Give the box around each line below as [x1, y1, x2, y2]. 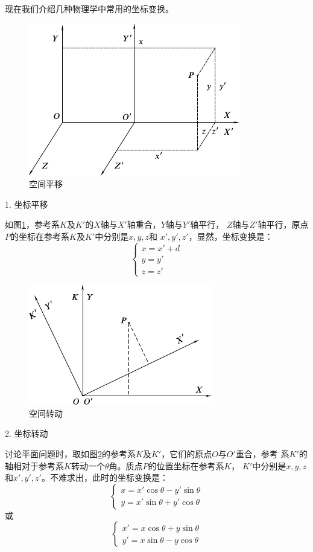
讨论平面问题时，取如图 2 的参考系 [5, 447, 136, 460]
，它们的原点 [161, 447, 212, 460]
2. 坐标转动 [5, 427, 48, 440]
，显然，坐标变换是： [188, 229, 273, 242]
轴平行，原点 [258, 218, 309, 231]
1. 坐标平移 [5, 197, 48, 210]
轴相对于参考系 [5, 459, 64, 472]
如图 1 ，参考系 [5, 218, 60, 231]
